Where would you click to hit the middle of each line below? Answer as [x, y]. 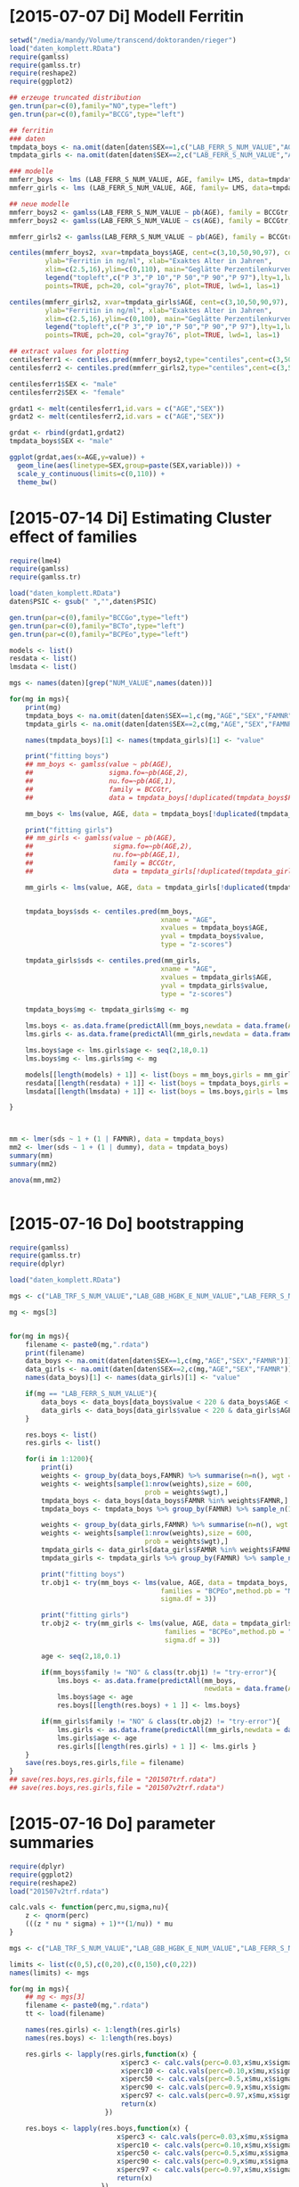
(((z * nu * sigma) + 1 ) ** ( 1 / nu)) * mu [99, 1924]
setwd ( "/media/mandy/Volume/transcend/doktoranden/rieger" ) [123, 40]
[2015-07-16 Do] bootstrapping [127, 1223]
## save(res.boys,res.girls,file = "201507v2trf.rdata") [117, 1788]
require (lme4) [36, 561]
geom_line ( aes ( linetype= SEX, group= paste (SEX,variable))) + [129, 466]
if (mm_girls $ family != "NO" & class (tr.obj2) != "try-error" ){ [161, 1722]
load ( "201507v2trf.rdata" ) [59, 1891]
